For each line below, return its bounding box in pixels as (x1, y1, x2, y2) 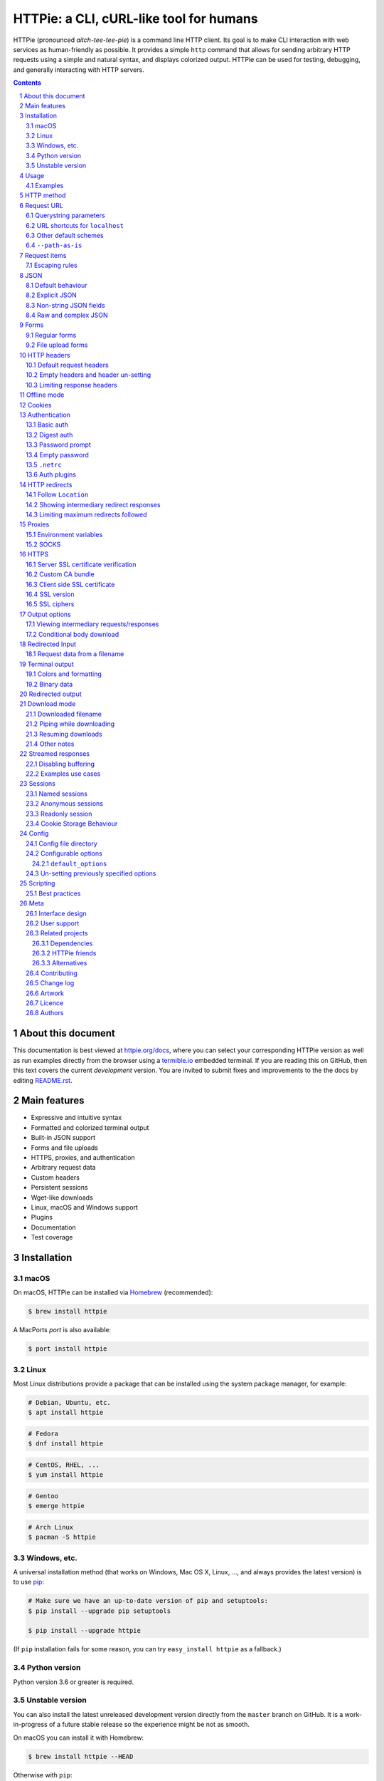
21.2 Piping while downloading (26, 720, 115, 728)
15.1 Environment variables (26, 530, 103, 539)
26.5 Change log (26, 979, 75, 987)
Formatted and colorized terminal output (31, 1123, 149, 1132)
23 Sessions (19, 779, 56, 788)
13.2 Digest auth (26, 430, 73, 439)
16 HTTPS (19, 550, 49, 559)
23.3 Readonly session (26, 809, 92, 818)
